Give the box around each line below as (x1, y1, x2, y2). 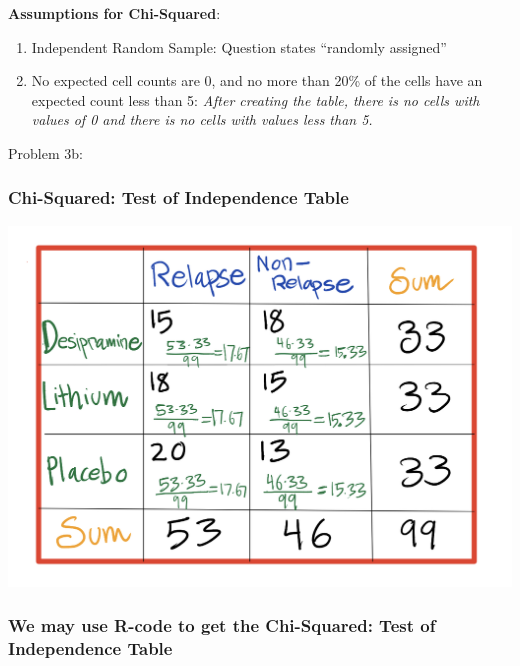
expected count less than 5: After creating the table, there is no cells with (31, 89, 480, 110)
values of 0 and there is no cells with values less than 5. (31, 109, 373, 130)
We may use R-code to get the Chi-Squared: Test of (8, 613, 436, 638)
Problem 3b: (8, 142, 83, 163)
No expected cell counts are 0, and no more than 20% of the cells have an (31, 70, 483, 91)
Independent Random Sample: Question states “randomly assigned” (31, 36, 447, 57)
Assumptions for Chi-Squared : (8, 3, 221, 23)
